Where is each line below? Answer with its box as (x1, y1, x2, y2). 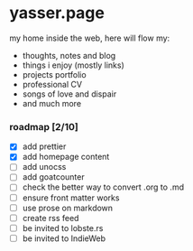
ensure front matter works (22, 192, 120, 203)
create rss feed (22, 212, 79, 223)
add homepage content (22, 152, 110, 163)
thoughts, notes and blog (22, 50, 116, 60)
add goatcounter (22, 172, 85, 182)
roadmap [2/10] (9, 120, 78, 133)
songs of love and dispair (22, 88, 117, 99)
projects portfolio (22, 69, 87, 79)
